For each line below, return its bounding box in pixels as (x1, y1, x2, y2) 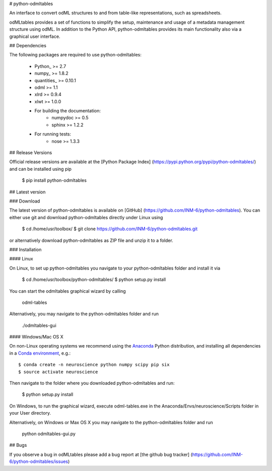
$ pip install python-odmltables (22, 177, 87, 183)
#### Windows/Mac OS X (9, 334, 64, 340)
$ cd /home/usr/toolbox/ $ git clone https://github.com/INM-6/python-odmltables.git (22, 226, 198, 232)
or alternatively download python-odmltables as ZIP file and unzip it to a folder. (9, 237, 173, 243)
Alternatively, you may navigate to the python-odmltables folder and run (9, 311, 159, 317)
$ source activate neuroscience (18, 369, 98, 375)
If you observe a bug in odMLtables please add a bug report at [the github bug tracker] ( (9, 451, 192, 457)
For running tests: (34, 131, 72, 137)
